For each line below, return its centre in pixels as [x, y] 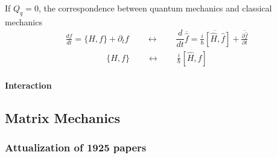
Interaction [28, 85]
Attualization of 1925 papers [76, 147]
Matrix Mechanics [63, 118]
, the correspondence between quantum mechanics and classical [155, 8]
